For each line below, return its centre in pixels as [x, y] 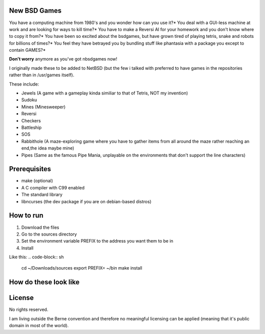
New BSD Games [35, 11]
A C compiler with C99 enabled [53, 187]
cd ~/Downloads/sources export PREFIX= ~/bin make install [82, 268]
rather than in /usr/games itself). [42, 75]
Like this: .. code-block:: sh [36, 257]
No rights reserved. [29, 309]
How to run [26, 216]
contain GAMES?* [27, 50]
